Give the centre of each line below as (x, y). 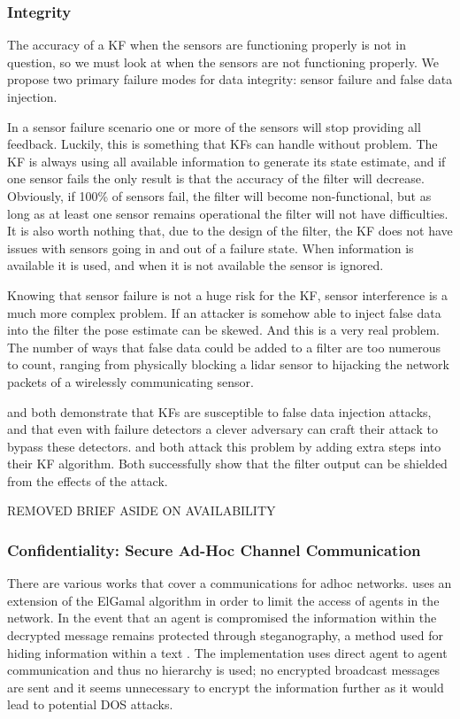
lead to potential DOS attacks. (90, 704)
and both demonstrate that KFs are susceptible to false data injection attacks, (219, 411)
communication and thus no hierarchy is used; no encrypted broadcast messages (224, 670)
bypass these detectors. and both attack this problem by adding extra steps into (224, 446)
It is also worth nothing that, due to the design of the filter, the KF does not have (230, 231)
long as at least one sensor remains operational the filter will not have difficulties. (228, 213)
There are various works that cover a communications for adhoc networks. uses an (230, 583)
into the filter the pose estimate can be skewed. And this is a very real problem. (223, 330)
